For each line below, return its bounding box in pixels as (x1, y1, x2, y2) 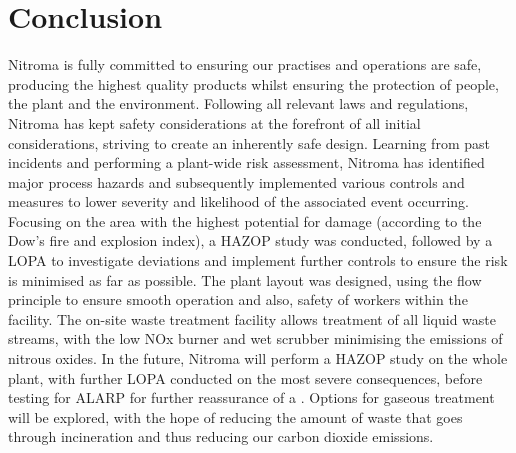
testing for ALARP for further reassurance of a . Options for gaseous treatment (8, 387, 495, 408)
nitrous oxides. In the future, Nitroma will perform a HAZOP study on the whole (8, 348, 508, 369)
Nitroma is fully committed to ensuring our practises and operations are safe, (8, 54, 482, 75)
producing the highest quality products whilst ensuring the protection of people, (8, 73, 499, 94)
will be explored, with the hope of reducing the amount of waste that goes (8, 406, 463, 427)
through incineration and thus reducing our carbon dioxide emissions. (8, 426, 434, 447)
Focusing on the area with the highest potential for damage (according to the (8, 210, 482, 231)
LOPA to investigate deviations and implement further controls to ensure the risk (8, 250, 508, 271)
